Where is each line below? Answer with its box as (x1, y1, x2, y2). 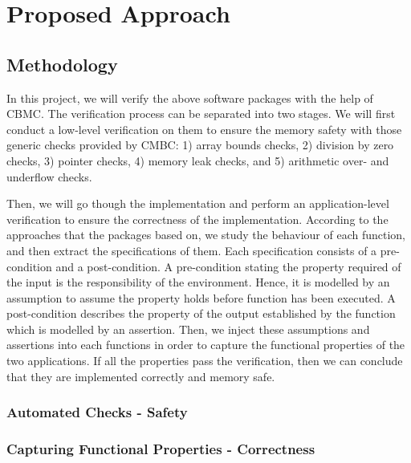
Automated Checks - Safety (6, 402, 188, 422)
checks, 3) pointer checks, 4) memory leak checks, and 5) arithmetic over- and (6, 152, 389, 169)
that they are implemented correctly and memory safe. (6, 368, 275, 384)
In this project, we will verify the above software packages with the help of (6, 89, 373, 106)
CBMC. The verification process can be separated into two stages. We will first (6, 105, 396, 122)
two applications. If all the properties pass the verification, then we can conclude (6, 352, 403, 369)
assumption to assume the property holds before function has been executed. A (6, 289, 396, 306)
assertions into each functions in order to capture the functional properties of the (6, 336, 405, 353)
